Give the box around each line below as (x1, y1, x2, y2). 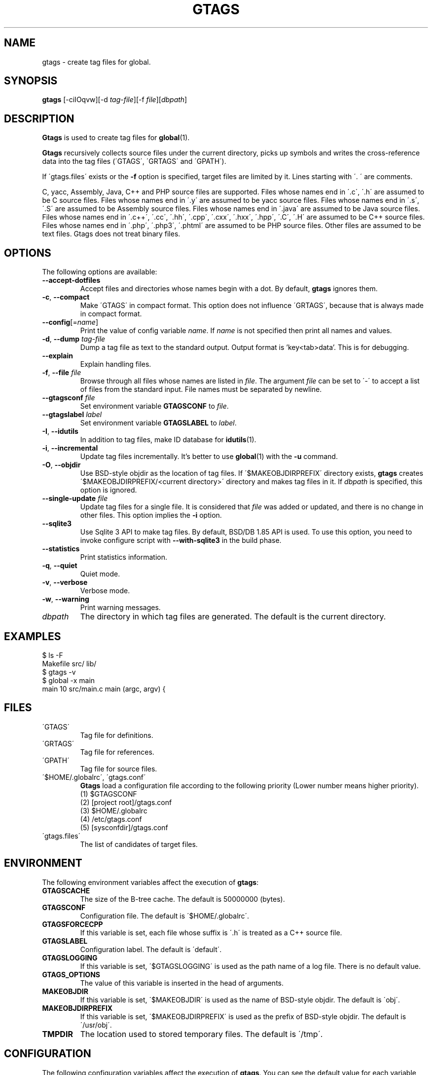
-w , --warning (42, 595, 89, 604)
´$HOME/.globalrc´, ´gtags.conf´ (42, 772, 146, 781)
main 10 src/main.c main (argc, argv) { (42, 684, 166, 693)
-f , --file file (42, 368, 81, 377)
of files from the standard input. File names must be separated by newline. (80, 385, 322, 394)
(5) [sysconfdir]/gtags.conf (80, 823, 168, 832)
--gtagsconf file (42, 393, 95, 402)
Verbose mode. (80, 586, 130, 595)
